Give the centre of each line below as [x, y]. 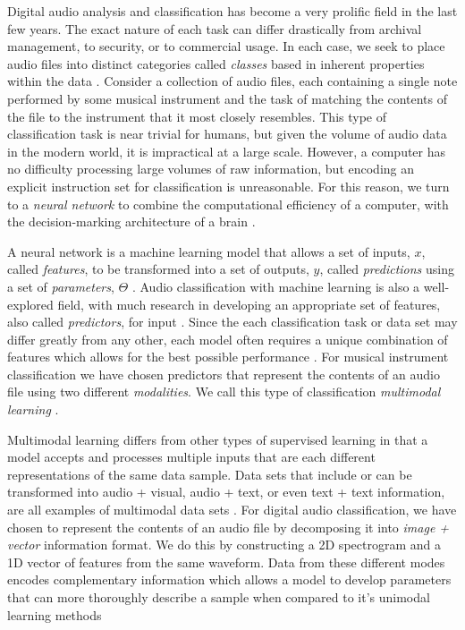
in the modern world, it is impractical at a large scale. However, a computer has [227, 151]
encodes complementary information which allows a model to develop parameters [229, 579]
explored [30, 304]
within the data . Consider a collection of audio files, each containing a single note [232, 81]
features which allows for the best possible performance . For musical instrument [228, 357]
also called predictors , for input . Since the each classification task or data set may [232, 322]
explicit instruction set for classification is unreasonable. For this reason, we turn [228, 186]
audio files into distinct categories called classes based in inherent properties [216, 63]
